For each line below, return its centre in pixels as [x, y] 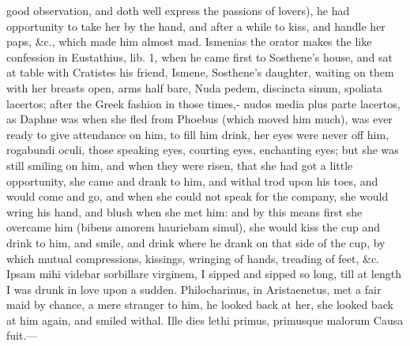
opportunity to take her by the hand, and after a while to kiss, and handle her [196, 26]
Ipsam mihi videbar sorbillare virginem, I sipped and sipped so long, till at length [204, 274]
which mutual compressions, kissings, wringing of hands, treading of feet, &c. [193, 258]
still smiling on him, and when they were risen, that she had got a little [180, 165]
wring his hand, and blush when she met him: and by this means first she [184, 211]
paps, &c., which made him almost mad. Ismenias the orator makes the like [189, 41]
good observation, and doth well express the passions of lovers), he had [178, 10]
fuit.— [22, 335]
